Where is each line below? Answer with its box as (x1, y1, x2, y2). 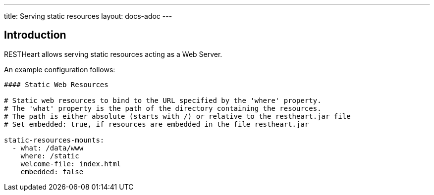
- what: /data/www (12, 144, 84, 152)
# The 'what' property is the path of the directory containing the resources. (4, 104, 322, 112)
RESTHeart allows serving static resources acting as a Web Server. (4, 49, 222, 58)
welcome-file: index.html (20, 159, 121, 168)
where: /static (20, 151, 79, 160)
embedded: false (20, 167, 84, 176)
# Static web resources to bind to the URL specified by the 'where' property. (4, 96, 322, 104)
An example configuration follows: (4, 65, 115, 74)
